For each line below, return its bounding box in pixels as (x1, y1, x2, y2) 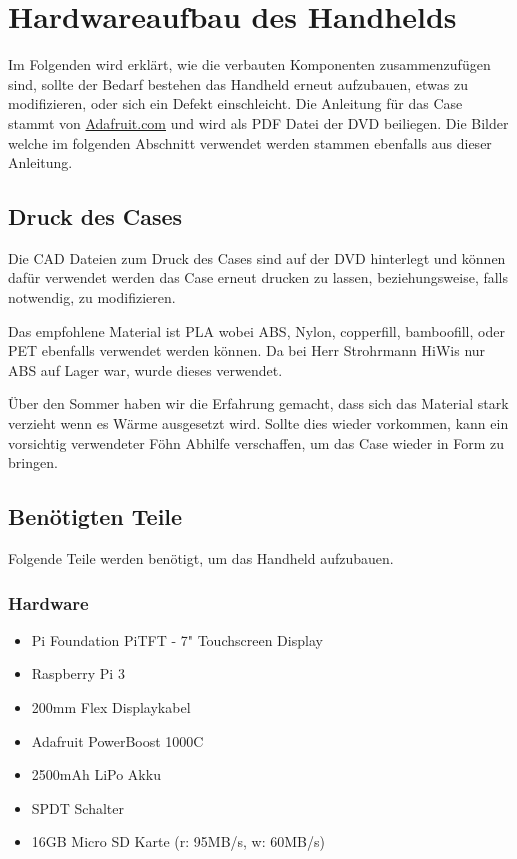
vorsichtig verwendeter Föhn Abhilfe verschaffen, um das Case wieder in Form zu (8, 432, 505, 453)
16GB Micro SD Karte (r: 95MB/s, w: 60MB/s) (31, 831, 325, 852)
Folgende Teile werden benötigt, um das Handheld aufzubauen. (8, 548, 394, 569)
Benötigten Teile (8, 501, 183, 532)
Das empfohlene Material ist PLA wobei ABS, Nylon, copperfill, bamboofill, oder (8, 320, 505, 341)
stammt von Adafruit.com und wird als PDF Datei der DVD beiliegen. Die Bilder (8, 112, 509, 133)
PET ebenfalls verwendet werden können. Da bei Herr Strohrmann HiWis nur (8, 340, 486, 361)
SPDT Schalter (31, 797, 125, 818)
